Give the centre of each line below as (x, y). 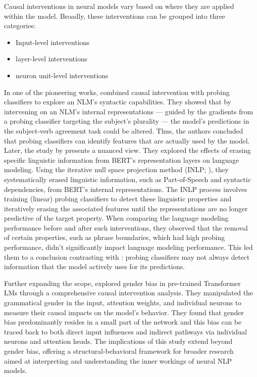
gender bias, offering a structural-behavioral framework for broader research (119, 351)
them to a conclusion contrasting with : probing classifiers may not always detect (127, 257)
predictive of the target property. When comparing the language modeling (116, 218)
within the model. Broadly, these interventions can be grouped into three (115, 16)
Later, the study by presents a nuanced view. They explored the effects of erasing (128, 150)
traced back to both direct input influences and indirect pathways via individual (126, 331)
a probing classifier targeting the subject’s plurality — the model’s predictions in (127, 121)
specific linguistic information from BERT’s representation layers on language (122, 160)
